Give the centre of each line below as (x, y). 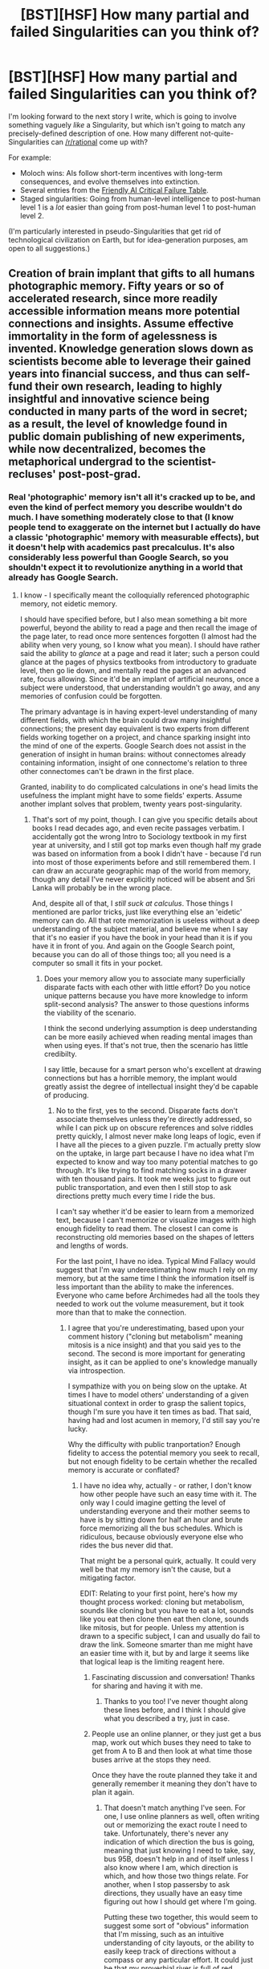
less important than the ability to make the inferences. (145, 1286)
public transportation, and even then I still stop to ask (144, 1187)
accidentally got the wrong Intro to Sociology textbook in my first (139, 836)
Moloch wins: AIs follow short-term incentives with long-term (121, 173)
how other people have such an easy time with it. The (168, 1494)
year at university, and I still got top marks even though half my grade (147, 845)
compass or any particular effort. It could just (179, 1959)
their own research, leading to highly (128, 387)
